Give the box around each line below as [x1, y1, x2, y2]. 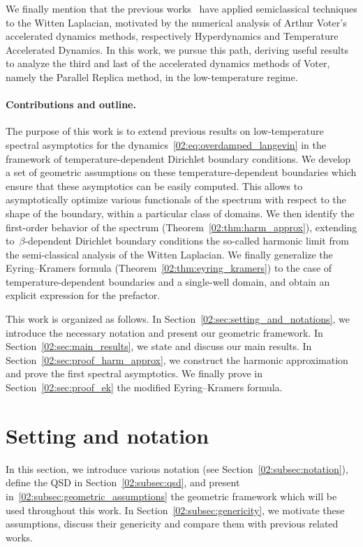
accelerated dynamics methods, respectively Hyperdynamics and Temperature [6, 29, 339, 43]
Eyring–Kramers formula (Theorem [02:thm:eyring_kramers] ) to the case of [6, 261, 332, 275]
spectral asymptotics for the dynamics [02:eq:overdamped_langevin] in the [6, 137, 326, 152]
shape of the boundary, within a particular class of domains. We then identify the [6, 205, 355, 220]
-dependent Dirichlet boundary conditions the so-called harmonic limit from [24, 233, 349, 248]
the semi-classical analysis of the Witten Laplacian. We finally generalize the [6, 247, 333, 261]
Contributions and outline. [6, 97, 136, 112]
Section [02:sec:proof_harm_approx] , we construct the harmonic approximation [6, 352, 348, 367]
